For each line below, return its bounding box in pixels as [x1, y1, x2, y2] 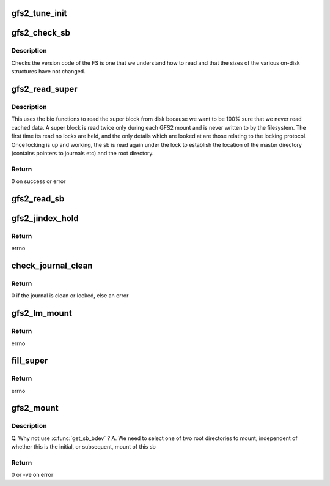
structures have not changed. [11, 68, 86, 75]
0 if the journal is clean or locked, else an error [11, 292, 129, 299]
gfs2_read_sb [11, 193, 65, 204]
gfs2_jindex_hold [11, 213, 79, 223]
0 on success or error [11, 178, 66, 185]
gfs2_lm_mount [11, 308, 73, 318]
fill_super [11, 356, 48, 366]
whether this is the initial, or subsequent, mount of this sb [11, 443, 156, 450]
